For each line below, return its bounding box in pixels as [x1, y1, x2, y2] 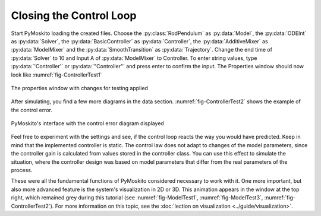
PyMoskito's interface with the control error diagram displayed [11, 120, 165, 127]
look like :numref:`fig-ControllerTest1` [11, 71, 102, 78]
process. [11, 167, 33, 174]
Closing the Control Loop [11, 9, 137, 22]
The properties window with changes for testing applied [11, 84, 149, 91]
